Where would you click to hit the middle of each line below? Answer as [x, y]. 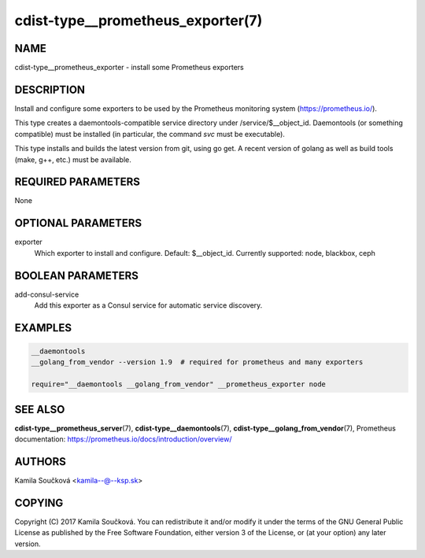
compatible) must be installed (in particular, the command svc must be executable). [150, 134]
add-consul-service [47, 294]
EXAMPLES [43, 328]
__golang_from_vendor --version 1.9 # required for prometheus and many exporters [197, 362]
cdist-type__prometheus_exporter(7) [139, 20]
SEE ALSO [40, 409]
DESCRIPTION [50, 89]
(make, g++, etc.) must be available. [73, 159]
